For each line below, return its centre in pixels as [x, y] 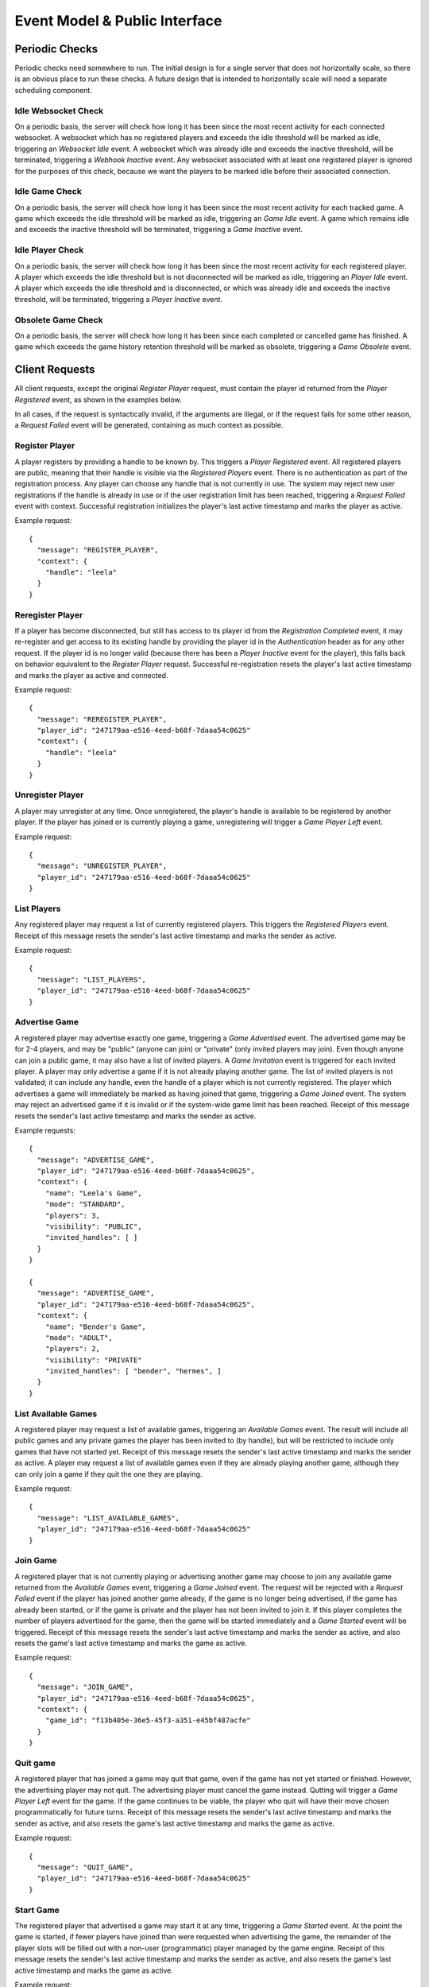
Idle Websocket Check [59, 110]
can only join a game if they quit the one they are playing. [108, 1474]
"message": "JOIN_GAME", [85, 1687]
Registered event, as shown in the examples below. [98, 399]
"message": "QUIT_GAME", [85, 1867]
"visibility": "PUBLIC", [93, 1227]
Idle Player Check [49, 250]
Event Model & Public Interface [118, 21]
